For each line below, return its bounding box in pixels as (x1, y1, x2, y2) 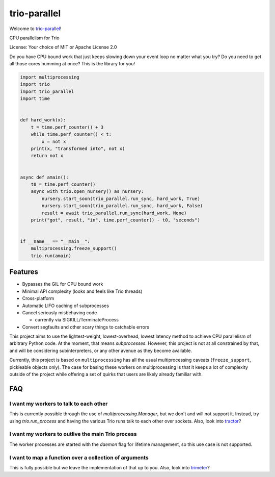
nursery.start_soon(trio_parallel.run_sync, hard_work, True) (41, 195, 201, 202)
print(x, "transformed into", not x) (31, 146, 125, 152)
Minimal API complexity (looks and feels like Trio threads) (22, 288, 143, 294)
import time (20, 96, 50, 102)
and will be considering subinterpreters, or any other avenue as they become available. (9, 347, 193, 354)
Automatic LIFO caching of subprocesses (22, 303, 109, 309)
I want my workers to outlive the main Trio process (9, 431, 137, 438)
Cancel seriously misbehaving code (22, 309, 97, 316)
